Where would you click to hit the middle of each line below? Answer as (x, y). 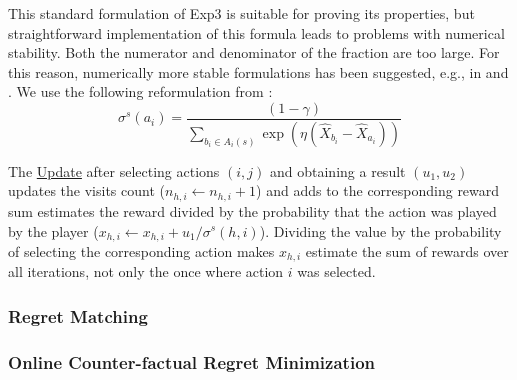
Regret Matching (78, 315)
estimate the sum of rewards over (407, 250)
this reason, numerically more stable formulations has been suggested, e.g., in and (258, 71)
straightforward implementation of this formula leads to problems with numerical (256, 32)
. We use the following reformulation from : (140, 91)
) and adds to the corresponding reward (378, 190)
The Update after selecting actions (114, 170)
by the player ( (53, 230)
